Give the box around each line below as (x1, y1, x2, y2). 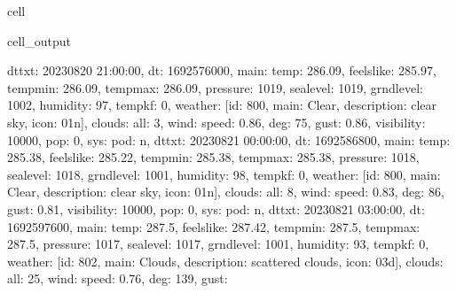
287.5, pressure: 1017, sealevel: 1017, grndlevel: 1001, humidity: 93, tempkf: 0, (7, 235, 429, 253)
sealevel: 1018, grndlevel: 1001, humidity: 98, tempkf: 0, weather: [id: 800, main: (7, 165, 441, 183)
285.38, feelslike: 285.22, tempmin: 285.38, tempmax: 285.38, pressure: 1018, (7, 148, 420, 166)
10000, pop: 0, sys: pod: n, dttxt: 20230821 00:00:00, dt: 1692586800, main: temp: (7, 130, 451, 149)
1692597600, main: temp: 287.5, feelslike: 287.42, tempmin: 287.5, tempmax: (7, 217, 421, 235)
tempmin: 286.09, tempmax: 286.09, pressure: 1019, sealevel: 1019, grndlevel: (7, 78, 423, 96)
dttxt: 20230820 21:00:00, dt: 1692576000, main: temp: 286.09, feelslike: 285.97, (7, 61, 436, 80)
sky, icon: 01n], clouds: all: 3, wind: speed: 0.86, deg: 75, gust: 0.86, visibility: (7, 112, 426, 131)
